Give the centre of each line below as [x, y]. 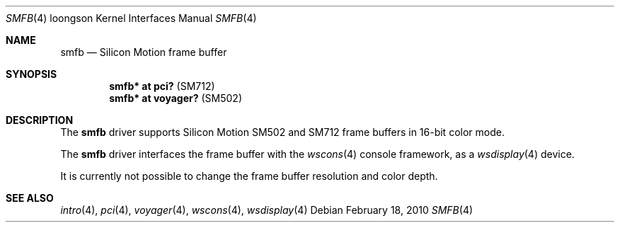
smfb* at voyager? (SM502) [176, 98]
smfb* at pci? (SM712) [162, 86]
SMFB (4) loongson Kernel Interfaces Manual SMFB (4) [131, 18]
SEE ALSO [30, 198]
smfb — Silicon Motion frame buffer [144, 52]
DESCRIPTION [40, 120]
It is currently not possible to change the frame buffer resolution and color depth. [249, 176]
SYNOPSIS [31, 74]
